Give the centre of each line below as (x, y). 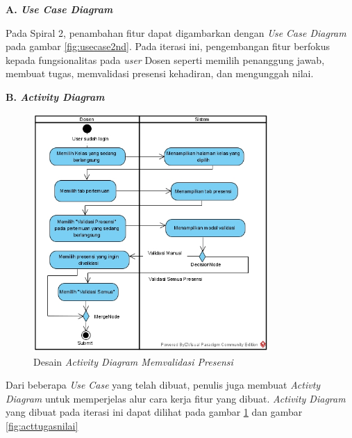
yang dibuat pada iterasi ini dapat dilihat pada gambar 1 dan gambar (154, 412)
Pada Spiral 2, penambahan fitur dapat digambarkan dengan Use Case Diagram (176, 32)
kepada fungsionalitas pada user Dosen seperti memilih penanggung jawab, (165, 59)
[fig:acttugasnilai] (42, 425)
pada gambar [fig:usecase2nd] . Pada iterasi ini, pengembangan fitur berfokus (168, 46)
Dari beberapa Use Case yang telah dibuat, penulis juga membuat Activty (163, 385)
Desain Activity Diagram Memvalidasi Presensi (133, 361)
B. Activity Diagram (55, 96)
